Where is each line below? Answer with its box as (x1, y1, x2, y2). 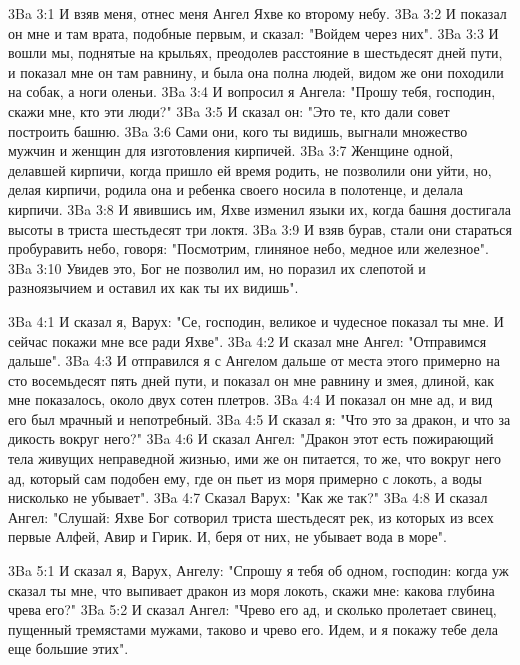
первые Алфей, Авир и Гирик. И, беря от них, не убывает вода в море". (8, 526, 447, 547)
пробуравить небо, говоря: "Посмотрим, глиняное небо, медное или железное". (8, 238, 489, 259)
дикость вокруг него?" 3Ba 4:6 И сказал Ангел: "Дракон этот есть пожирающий (8, 428, 494, 449)
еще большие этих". (8, 638, 129, 659)
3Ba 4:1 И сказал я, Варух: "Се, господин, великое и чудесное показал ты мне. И (8, 310, 504, 331)
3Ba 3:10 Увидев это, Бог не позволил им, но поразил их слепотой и (8, 257, 426, 278)
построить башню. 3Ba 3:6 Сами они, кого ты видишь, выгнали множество (8, 120, 468, 141)
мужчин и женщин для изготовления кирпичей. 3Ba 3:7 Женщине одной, (8, 140, 454, 161)
